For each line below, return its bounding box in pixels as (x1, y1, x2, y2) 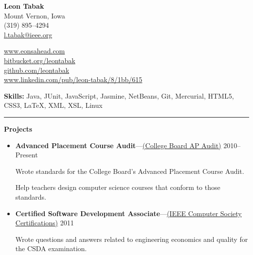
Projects (4, 123, 33, 134)
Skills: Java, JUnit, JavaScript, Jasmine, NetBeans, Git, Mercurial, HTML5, (4, 90, 234, 101)
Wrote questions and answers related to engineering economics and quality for (15, 234, 248, 244)
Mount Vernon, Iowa (4, 10, 65, 20)
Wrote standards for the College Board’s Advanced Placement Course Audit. (15, 166, 244, 176)
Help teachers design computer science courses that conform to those (15, 182, 220, 192)
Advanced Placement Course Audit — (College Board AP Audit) (15, 140, 221, 150)
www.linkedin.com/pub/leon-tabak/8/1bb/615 (4, 74, 143, 85)
